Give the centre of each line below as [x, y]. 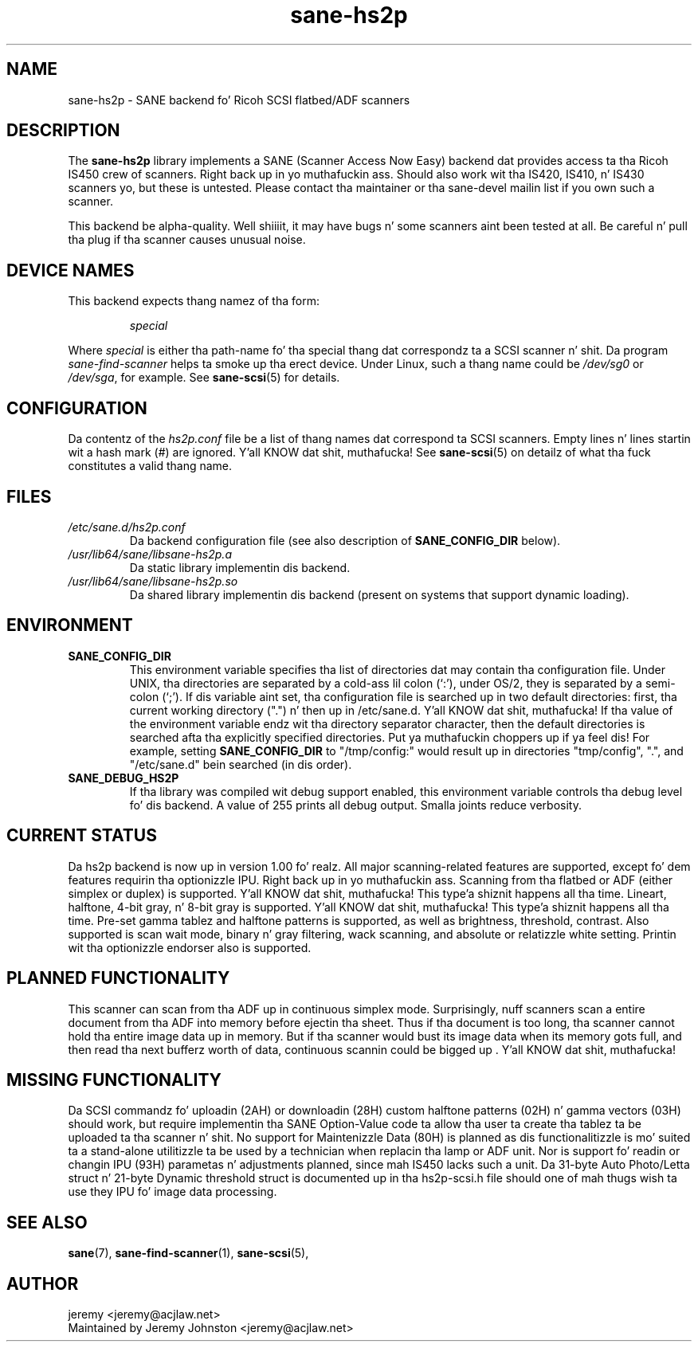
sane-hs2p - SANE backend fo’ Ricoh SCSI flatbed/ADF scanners [239, 100]
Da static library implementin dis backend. [240, 567]
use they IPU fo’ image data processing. [173, 1192]
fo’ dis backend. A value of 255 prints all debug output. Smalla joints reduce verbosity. [355, 805]
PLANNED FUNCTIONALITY [118, 978]
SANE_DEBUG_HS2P [124, 778]
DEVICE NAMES [71, 270]
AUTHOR [43, 1283]
